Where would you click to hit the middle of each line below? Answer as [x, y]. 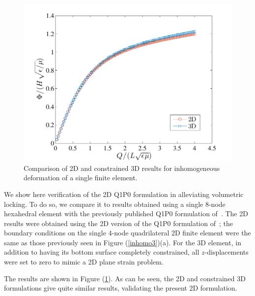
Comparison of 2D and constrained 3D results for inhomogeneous [122, 168]
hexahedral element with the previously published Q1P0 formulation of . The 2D [126, 214]
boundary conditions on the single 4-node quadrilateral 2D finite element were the [127, 233]
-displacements [227, 252]
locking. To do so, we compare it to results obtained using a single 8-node [115, 204]
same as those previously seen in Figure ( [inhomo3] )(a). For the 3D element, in [123, 242]
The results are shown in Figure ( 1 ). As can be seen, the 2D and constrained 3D [125, 278]
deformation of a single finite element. [81, 178]
